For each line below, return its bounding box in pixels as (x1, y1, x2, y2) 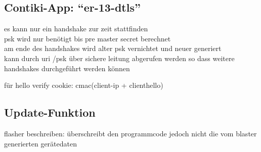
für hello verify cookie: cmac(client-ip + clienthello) (4, 80, 163, 90)
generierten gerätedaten (4, 138, 77, 148)
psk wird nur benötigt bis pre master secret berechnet (4, 33, 171, 43)
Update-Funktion (4, 105, 96, 120)
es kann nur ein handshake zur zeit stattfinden (4, 23, 148, 34)
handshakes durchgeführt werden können (4, 63, 130, 73)
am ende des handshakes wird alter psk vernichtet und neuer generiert (4, 43, 222, 54)
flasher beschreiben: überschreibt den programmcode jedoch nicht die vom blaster (4, 128, 257, 138)
